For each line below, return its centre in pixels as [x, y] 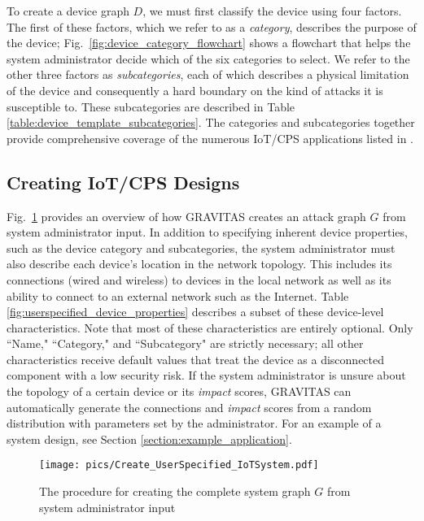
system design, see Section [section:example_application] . [149, 439]
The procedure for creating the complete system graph [175, 491]
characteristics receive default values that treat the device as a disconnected [196, 359]
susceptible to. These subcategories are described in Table [151, 106]
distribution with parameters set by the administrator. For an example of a [194, 423]
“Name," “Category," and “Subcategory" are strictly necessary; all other [185, 343]
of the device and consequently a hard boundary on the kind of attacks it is [195, 90]
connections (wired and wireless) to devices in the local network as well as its [199, 279]
